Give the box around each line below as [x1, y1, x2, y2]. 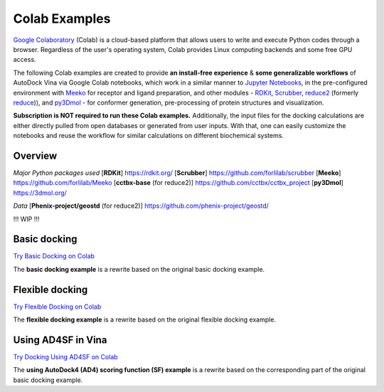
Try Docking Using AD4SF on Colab [13, 353, 118, 361]
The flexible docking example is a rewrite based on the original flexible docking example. [13, 315, 277, 324]
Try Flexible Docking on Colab [13, 302, 102, 311]
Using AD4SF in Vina [13, 334, 107, 346]
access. [13, 55, 36, 64]
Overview [13, 149, 58, 161]
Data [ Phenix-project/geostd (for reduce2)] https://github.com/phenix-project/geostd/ [13, 201, 270, 210]
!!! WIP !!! [13, 214, 40, 223]
